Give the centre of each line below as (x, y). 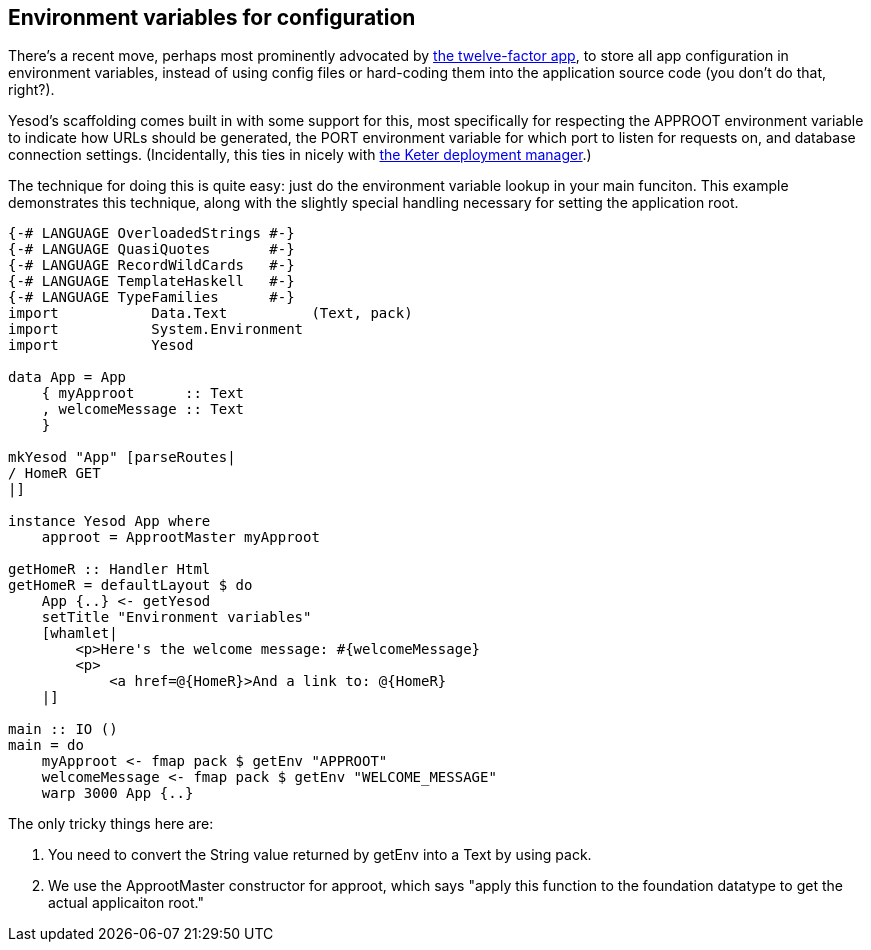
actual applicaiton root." (126, 903)
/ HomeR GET (54, 473)
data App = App (67, 377)
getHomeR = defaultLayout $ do (130, 585)
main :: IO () (63, 729)
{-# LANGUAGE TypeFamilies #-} (151, 297)
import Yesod (101, 345)
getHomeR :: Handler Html (109, 569)
